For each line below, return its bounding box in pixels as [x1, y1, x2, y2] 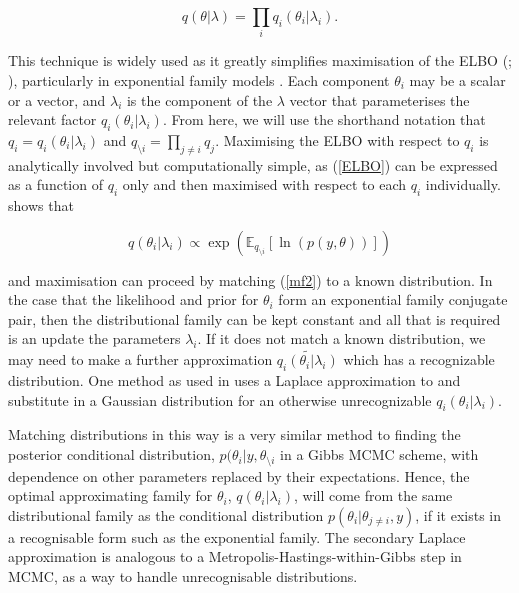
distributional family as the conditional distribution [8, 504, 324, 525]
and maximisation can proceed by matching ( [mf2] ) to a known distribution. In [8, 269, 493, 290]
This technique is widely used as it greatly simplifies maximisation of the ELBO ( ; [8, 50, 512, 71]
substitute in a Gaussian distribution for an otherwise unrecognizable [8, 389, 432, 410]
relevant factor [8, 109, 97, 130]
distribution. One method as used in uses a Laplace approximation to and [8, 370, 461, 391]
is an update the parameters [8, 328, 181, 349]
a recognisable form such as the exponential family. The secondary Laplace [8, 526, 466, 547]
